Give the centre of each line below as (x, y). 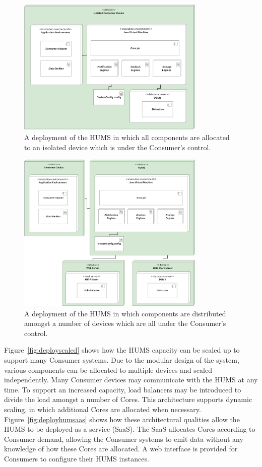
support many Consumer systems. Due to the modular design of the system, (122, 359)
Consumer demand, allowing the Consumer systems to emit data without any (124, 439)
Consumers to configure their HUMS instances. (77, 458)
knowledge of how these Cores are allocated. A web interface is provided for (121, 449)
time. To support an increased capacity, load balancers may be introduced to (123, 389)
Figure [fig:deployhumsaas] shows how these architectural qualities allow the (122, 419)
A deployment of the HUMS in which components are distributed (125, 313)
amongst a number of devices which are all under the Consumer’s (125, 323)
